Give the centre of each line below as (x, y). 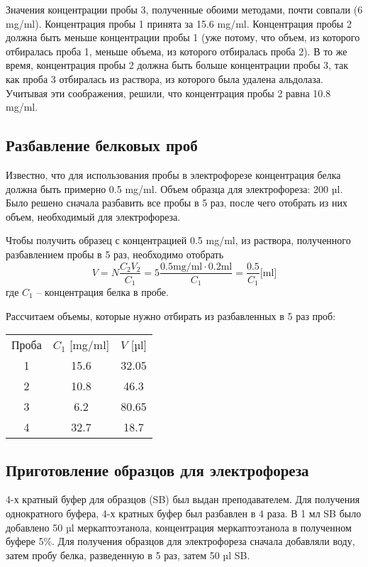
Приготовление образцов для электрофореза (157, 469)
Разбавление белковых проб (102, 145)
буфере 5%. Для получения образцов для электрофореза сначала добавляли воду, (180, 541)
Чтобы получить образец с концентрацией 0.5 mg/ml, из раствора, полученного (178, 240)
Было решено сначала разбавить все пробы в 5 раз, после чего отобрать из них (177, 203)
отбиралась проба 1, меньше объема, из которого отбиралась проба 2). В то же (177, 51)
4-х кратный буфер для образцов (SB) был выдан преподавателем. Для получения (183, 499)
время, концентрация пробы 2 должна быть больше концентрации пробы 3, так (177, 65)
